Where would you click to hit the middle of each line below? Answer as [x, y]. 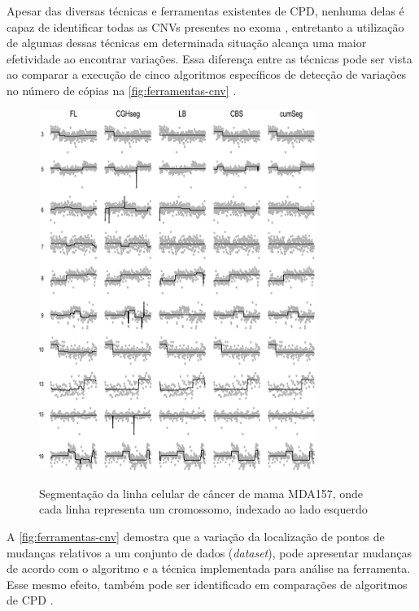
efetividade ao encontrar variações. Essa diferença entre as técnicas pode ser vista [209, 58]
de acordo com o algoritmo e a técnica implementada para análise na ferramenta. [209, 568]
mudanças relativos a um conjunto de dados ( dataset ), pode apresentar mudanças [209, 552]
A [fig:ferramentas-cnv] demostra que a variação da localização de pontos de [196, 536]
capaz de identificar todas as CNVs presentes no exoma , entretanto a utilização [205, 26]
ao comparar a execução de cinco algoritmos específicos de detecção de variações [207, 74]
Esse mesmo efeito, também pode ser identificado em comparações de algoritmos [207, 584]
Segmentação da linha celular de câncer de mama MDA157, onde [201, 493]
